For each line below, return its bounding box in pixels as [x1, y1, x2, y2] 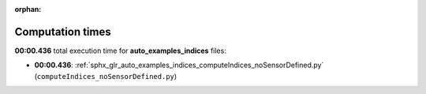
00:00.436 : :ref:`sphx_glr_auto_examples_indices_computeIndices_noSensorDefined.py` [34, 60, 324, 70]
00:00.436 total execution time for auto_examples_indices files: [14, 46, 226, 55]
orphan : [14, 5, 42, 13]
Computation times [14, 24, 111, 39]
